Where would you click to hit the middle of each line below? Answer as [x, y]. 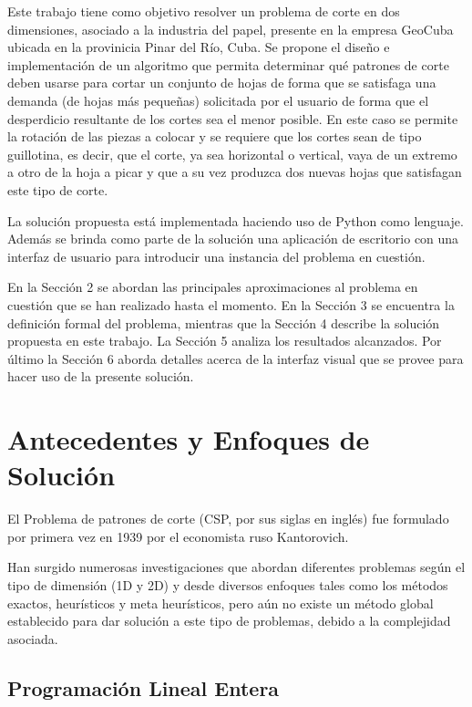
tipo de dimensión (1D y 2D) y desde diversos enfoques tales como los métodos [228, 584]
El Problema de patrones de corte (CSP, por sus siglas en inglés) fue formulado [228, 519]
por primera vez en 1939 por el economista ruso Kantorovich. [178, 536]
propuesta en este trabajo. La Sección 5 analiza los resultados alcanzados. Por [225, 341]
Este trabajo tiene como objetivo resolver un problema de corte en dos [204, 11]
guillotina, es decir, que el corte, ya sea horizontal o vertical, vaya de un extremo [232, 154]
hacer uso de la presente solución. [101, 376]
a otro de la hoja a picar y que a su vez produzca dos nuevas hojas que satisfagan [235, 172]
